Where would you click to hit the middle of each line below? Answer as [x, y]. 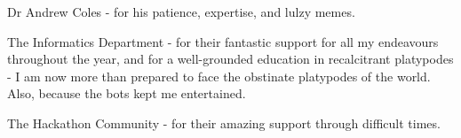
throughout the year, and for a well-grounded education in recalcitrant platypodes [230, 59]
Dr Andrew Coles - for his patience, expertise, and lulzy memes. [181, 11]
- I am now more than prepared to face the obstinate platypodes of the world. [219, 76]
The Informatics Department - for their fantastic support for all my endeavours [223, 41]
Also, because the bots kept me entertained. [127, 93]
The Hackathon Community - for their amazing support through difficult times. [224, 123]
